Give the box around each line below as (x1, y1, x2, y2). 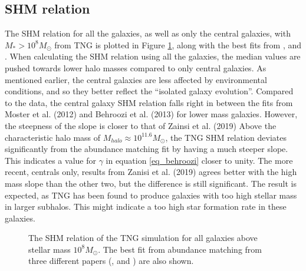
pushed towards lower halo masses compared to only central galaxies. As (5, 61, 266, 74)
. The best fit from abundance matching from (98, 243, 262, 255)
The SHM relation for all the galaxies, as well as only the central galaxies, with (5, 27, 291, 39)
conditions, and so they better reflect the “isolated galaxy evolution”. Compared (5, 85, 294, 97)
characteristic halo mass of (5, 131, 101, 143)
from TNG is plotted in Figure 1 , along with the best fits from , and (54, 38, 302, 51)
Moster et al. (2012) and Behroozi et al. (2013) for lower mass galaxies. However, (5, 108, 298, 120)
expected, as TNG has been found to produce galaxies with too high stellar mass (5, 189, 297, 201)
